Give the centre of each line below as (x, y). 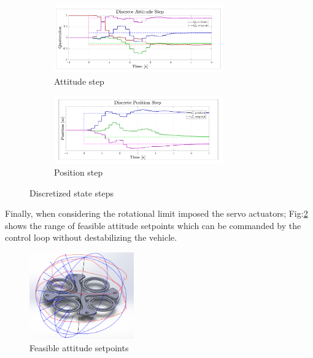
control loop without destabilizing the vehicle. (91, 237)
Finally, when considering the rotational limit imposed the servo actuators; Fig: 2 (156, 213)
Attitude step (79, 81)
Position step (79, 172)
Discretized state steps (72, 193)
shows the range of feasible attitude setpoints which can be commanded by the (153, 225)
